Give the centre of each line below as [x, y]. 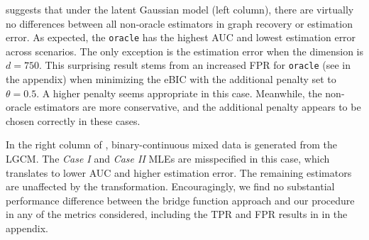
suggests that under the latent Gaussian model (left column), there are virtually [180, 9]
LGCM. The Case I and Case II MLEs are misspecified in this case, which [168, 159]
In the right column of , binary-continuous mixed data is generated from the [171, 144]
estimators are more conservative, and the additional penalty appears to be [198, 107]
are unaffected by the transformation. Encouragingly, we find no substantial [170, 186]
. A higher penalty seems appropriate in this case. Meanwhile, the [179, 93]
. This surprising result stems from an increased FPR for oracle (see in [195, 65]
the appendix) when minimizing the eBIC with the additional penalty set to [171, 79]
